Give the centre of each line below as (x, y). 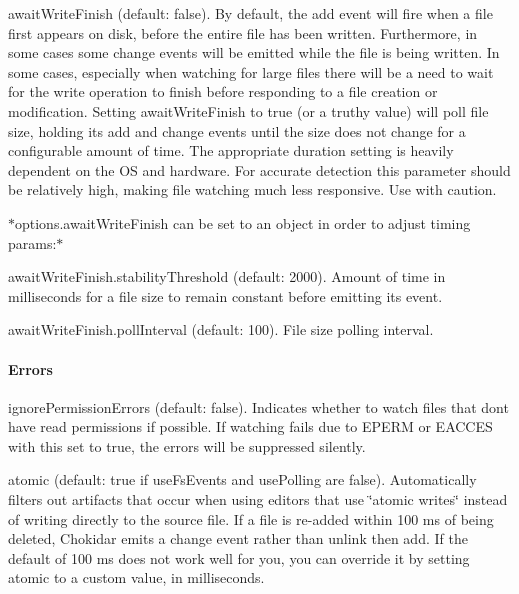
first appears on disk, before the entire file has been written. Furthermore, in (243, 32)
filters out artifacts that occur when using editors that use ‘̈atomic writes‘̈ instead (258, 499)
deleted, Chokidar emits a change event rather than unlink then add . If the (238, 538)
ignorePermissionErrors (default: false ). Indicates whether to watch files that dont (258, 406)
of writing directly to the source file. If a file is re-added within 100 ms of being (251, 518)
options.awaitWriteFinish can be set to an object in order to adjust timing (243, 222)
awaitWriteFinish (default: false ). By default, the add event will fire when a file (250, 13)
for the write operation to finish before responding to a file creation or (223, 91)
